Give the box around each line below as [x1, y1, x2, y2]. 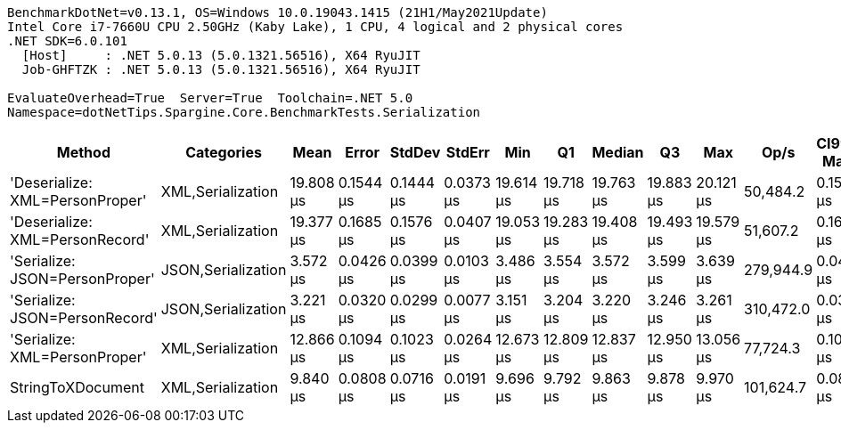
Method [56, 143, 110, 161]
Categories [185, 143, 262, 161]
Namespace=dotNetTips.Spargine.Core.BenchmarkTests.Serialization [7, 105, 481, 119]
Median [592, 143, 644, 161]
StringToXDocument [10, 378, 144, 396]
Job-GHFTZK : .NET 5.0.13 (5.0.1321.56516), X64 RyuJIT [21, 62, 420, 77]
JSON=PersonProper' [10, 270, 155, 288]
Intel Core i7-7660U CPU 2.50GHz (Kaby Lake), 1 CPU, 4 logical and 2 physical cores [7, 20, 624, 34]
